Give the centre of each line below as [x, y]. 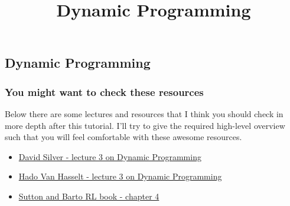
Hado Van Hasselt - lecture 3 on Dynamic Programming [120, 176]
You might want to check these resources [104, 92]
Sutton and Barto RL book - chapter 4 [89, 196]
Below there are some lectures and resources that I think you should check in [144, 113]
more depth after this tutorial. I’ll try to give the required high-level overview [145, 125]
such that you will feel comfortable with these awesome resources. [123, 137]
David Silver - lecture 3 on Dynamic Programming [110, 156]
